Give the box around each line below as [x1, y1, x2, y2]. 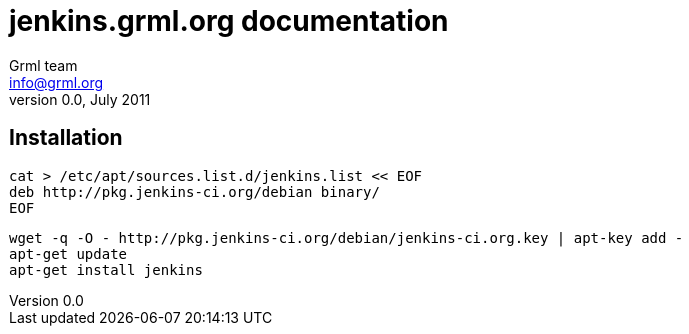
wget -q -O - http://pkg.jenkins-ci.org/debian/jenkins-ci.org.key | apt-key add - [9, 229, 684, 246]
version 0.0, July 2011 [9, 90, 151, 108]
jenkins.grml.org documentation [9, 4, 449, 38]
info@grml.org [9, 73, 104, 91]
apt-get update [9, 245, 128, 262]
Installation [9, 125, 123, 151]
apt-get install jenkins [9, 261, 203, 278]
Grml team [9, 56, 78, 74]
